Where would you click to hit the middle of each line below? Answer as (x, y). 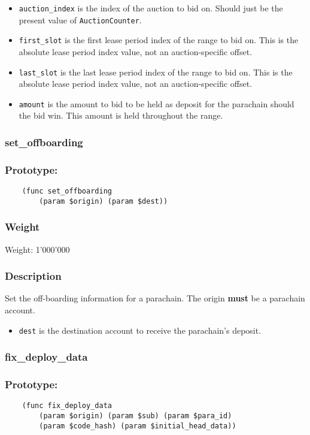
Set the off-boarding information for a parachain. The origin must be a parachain (155, 298)
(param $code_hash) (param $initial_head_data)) (138, 426)
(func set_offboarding (67, 191)
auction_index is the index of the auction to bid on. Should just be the (151, 8)
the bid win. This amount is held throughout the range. (121, 115)
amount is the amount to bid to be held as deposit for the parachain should (156, 103)
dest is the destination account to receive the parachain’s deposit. (140, 330)
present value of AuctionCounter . (80, 19)
